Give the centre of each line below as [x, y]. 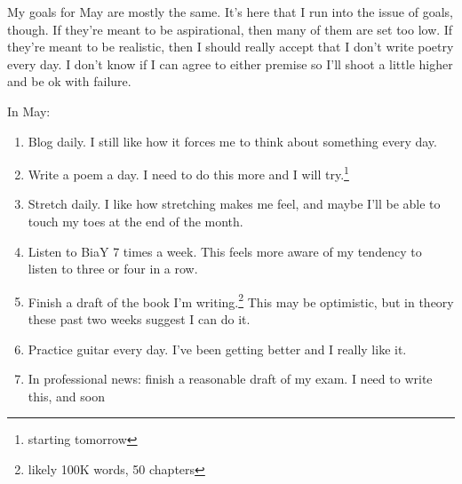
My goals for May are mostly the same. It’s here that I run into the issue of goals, [230, 12]
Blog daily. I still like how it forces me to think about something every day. [232, 141]
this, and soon [66, 396]
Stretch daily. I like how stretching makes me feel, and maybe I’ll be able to [234, 204]
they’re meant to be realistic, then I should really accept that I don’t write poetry [231, 47]
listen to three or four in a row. [113, 269]
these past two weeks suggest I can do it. [139, 319]
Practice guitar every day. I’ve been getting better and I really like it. [217, 349]
